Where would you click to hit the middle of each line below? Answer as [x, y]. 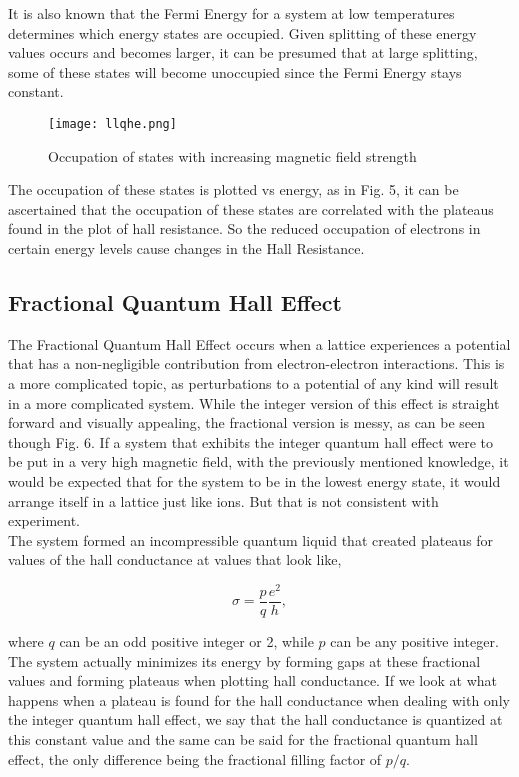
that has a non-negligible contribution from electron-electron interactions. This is [256, 363]
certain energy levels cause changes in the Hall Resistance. [186, 248]
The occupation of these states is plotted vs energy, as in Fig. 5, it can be [233, 189]
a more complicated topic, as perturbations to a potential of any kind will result [253, 382]
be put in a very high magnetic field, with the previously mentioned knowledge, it [258, 461]
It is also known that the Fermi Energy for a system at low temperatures [231, 13]
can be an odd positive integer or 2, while [186, 641]
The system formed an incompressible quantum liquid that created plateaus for [251, 539]
